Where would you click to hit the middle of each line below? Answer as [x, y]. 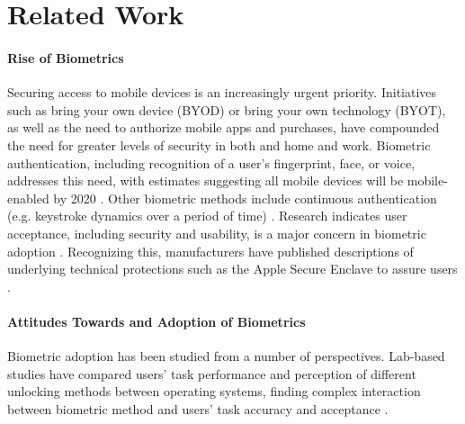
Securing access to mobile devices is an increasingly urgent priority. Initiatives [222, 92]
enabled [28, 198]
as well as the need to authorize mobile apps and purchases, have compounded [224, 127]
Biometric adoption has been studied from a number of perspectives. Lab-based [226, 356]
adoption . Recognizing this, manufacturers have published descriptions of [210, 251]
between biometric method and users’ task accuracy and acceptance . [198, 408]
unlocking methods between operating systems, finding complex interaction [214, 391]
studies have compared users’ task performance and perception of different [212, 373]
